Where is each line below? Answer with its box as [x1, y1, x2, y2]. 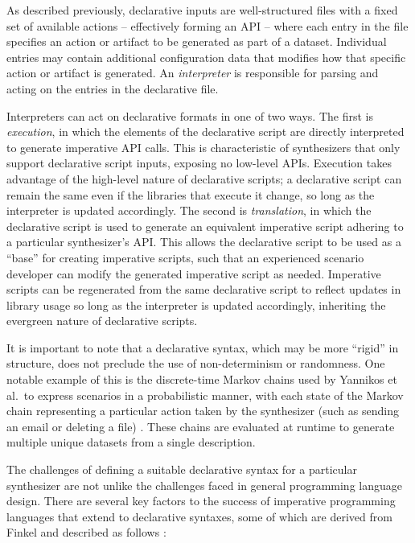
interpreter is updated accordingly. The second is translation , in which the [6, 202, 372, 219]
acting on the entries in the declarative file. [6, 80, 219, 97]
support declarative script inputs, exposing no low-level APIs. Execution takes [6, 154, 392, 171]
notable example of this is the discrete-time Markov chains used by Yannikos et [6, 371, 397, 388]
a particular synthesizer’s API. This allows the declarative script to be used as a [6, 233, 401, 250]
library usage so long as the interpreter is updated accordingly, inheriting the [6, 296, 386, 313]
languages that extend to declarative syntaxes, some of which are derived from [6, 508, 392, 524]
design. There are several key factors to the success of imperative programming [6, 492, 396, 509]
